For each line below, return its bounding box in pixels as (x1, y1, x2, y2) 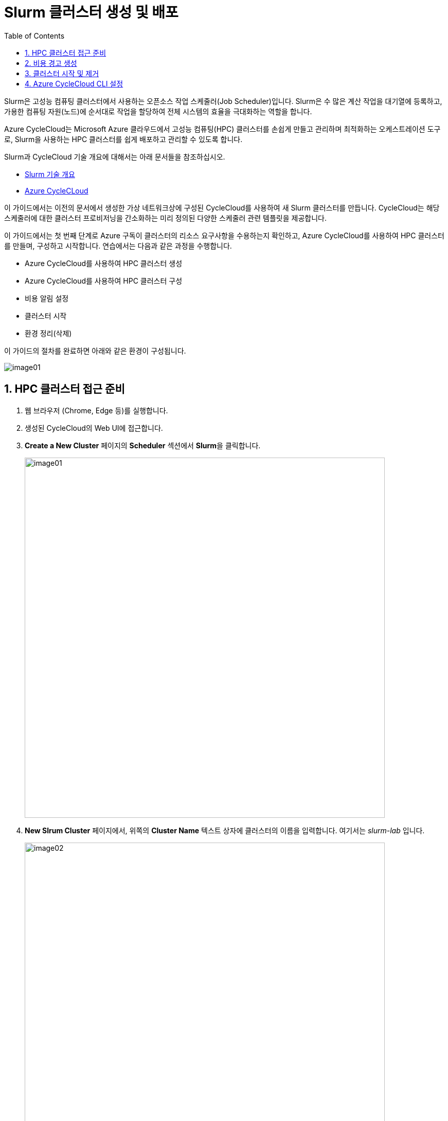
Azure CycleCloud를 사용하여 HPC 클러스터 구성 (25, 276, 183, 285)
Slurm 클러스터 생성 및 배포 (4, 4, 178, 21)
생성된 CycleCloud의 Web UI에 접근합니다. (25, 423, 163, 432)
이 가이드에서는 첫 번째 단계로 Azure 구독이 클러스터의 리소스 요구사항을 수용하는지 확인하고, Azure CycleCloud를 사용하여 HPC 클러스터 (4, 231, 444, 240)
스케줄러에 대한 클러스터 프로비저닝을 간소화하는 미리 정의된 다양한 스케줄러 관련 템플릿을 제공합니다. (4, 213, 327, 222)
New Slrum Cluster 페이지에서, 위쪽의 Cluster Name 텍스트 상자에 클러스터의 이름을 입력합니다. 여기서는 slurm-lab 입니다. (25, 826, 425, 835)
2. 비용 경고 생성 (25, 58, 77, 67)
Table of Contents (4, 31, 65, 40)
